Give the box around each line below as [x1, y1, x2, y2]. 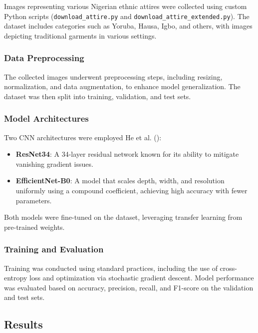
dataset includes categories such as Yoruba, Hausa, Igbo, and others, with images [4, 21, 253, 31]
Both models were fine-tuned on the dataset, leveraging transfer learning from [4, 212, 243, 222]
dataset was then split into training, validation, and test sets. [4, 91, 191, 101]
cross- [220, 262, 237, 273]
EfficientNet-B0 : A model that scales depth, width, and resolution [15, 175, 225, 186]
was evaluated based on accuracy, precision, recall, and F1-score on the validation [4, 282, 254, 292]
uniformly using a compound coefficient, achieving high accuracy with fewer [15, 185, 248, 196]
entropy [4, 272, 27, 283]
